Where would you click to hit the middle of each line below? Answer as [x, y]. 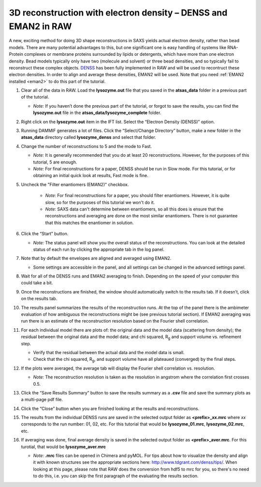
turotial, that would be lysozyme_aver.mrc [64, 447]
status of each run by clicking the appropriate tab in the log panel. [99, 249]
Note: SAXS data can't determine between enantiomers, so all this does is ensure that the [134, 209]
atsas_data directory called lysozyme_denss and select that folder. [89, 137]
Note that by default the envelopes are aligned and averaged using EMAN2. [96, 258]
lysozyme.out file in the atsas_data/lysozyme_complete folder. [97, 113]
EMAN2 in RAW [40, 26]
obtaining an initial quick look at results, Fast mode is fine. [91, 176]
